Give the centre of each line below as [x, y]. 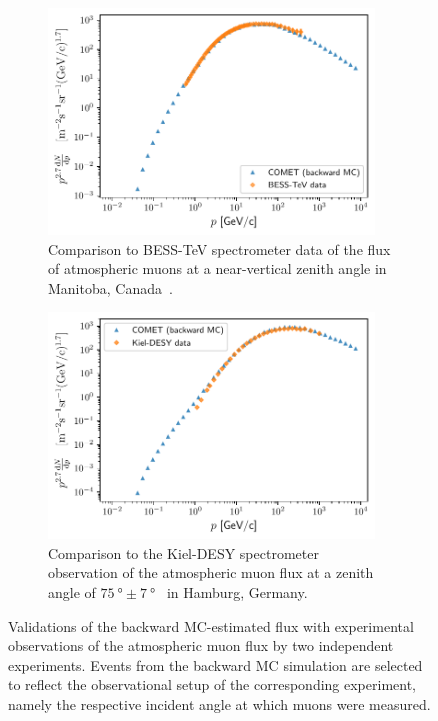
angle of [72, 591]
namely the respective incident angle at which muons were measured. [219, 703]
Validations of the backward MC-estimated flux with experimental [211, 625]
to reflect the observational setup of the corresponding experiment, [212, 684]
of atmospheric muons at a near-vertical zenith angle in [217, 268]
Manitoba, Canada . [110, 287]
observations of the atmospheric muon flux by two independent [201, 645]
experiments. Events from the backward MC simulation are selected [215, 664]
